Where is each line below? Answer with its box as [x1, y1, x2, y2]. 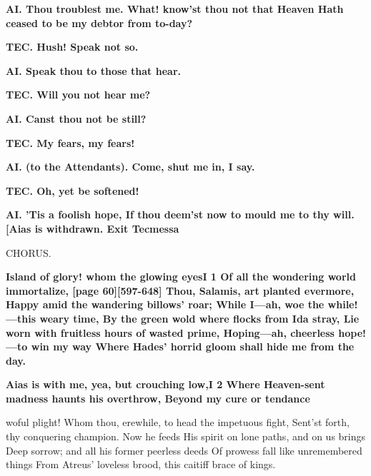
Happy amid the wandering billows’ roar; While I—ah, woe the [6, 297, 325, 312]
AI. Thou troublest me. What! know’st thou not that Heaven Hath [6, 1, 344, 16]
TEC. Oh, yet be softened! [6, 183, 139, 198]
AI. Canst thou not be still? [6, 111, 147, 126]
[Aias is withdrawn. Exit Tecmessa [6, 221, 179, 236]
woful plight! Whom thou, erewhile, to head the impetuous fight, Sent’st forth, [6, 415, 350, 430]
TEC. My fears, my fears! [6, 135, 135, 150]
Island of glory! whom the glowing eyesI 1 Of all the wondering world [6, 269, 356, 284]
